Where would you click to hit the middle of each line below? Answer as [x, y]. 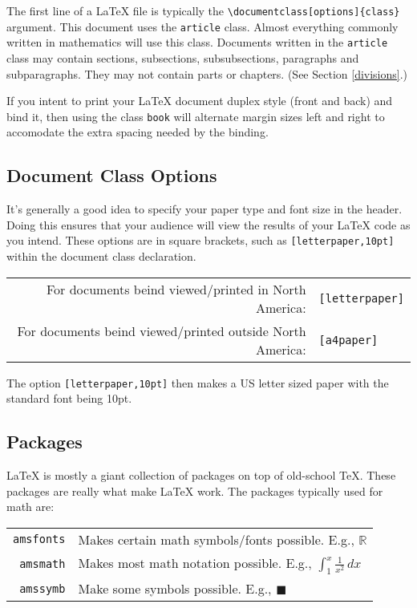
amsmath [43, 563]
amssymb [43, 588]
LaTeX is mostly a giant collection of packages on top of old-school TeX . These [201, 475]
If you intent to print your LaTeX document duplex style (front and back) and [200, 101]
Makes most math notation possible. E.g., [195, 562]
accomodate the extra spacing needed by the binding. [138, 132]
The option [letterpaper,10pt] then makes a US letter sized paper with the [198, 382]
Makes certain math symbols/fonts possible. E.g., [216, 539]
